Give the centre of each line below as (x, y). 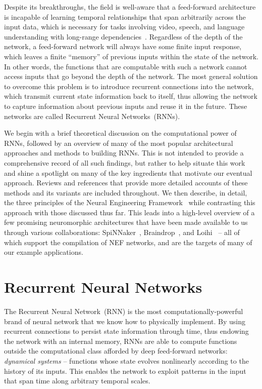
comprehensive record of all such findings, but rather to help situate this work (125, 162)
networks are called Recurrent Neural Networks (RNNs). (92, 116)
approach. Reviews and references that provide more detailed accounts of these (126, 183)
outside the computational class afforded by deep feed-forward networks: (116, 351)
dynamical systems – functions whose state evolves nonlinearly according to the (126, 360)
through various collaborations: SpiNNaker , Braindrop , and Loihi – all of (122, 232)
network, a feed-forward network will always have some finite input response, (123, 46)
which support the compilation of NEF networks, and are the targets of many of (128, 242)
